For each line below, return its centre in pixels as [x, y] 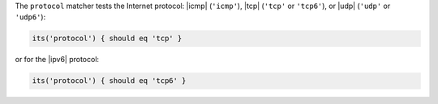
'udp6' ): [30, 17]
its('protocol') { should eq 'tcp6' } [109, 81]
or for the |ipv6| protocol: [57, 60]
